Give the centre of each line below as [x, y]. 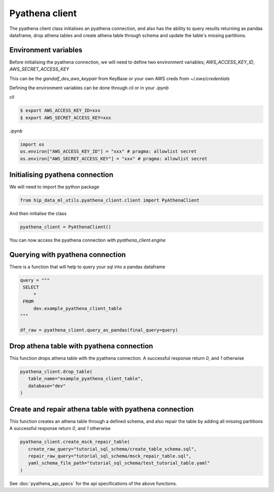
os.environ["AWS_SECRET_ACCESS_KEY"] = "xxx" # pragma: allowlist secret [114, 158]
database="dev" [47, 386]
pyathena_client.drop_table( [56, 372]
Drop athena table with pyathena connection [81, 346]
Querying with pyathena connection [68, 255]
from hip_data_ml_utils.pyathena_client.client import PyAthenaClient [110, 200]
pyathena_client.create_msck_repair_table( [75, 442]
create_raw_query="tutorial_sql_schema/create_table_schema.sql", [112, 449]
